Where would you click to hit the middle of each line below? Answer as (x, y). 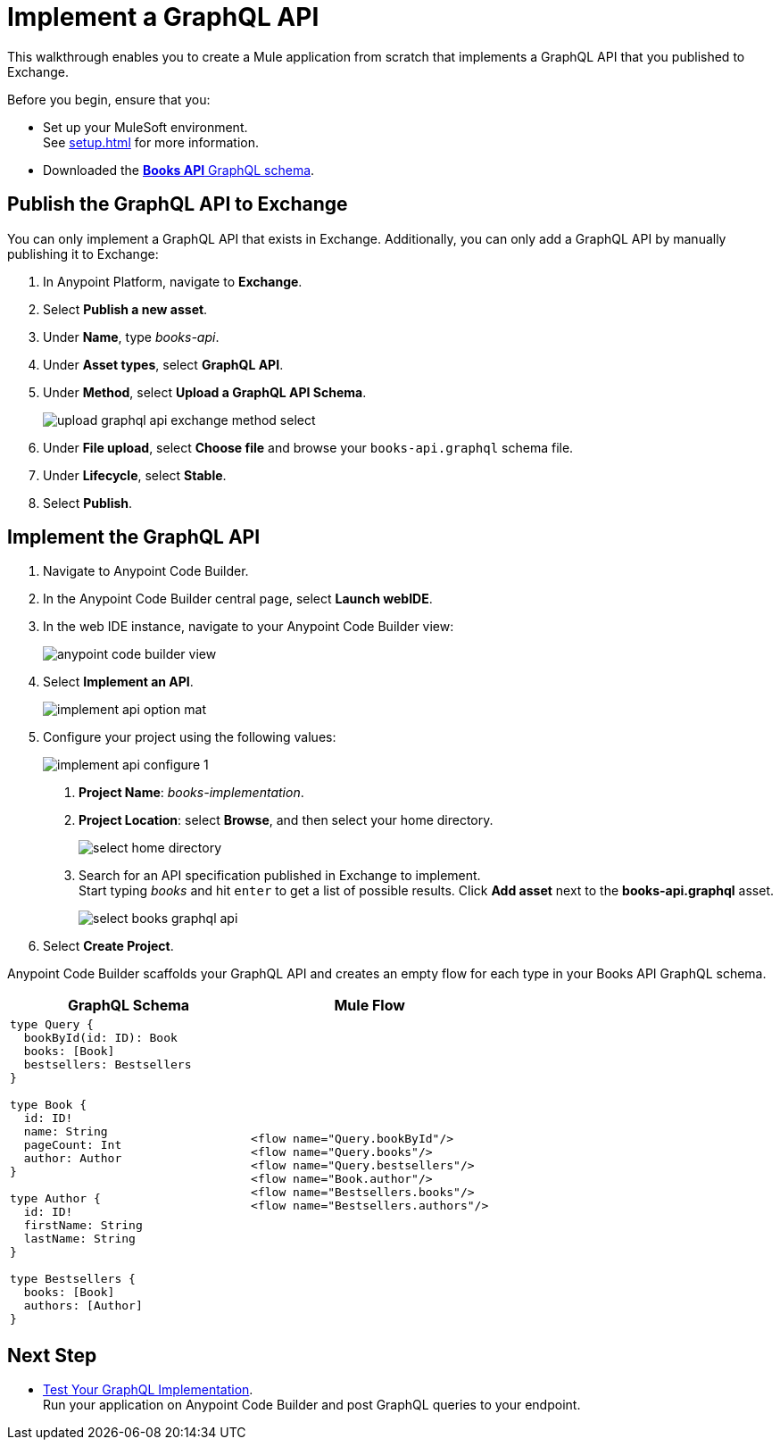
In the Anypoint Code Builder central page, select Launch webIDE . (238, 599)
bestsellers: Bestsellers (108, 1065)
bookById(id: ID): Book (100, 1038)
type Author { (55, 1199)
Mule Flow (369, 1006)
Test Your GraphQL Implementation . (148, 1390)
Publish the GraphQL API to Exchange (178, 204)
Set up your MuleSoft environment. (145, 127)
